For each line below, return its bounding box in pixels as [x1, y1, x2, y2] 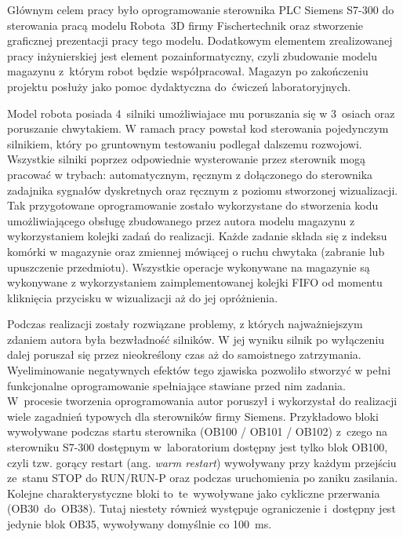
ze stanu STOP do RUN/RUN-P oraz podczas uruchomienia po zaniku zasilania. [7, 469, 398, 486]
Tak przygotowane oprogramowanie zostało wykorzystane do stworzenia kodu [7, 197, 379, 214]
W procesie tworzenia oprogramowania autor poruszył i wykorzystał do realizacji [7, 393, 398, 409]
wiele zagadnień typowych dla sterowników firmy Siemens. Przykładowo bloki [7, 407, 379, 424]
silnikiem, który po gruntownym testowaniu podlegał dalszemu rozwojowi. [7, 135, 362, 152]
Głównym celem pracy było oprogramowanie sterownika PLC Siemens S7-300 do [7, 2, 394, 17]
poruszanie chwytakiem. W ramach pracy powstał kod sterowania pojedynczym [7, 120, 389, 137]
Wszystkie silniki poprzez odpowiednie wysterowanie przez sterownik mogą [7, 151, 366, 167]
